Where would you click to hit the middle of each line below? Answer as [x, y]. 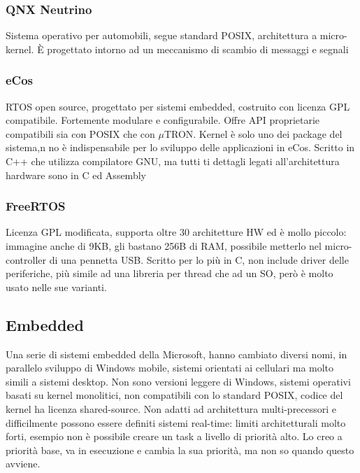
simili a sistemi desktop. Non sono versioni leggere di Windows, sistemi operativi [178, 381]
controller [26, 259]
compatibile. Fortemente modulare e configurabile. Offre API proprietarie [163, 120]
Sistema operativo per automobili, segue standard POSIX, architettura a [161, 35]
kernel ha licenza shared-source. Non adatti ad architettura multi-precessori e [171, 408]
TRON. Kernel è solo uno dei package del [253, 133]
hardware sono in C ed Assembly [76, 175]
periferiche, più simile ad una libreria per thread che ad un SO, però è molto [170, 273]
